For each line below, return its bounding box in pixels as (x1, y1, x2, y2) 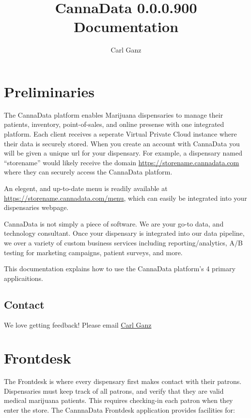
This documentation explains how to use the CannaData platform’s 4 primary (4, 263, 235, 274)
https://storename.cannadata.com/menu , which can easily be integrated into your (4, 192, 247, 203)
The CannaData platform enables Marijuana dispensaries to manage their (4, 109, 223, 120)
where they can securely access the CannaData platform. (4, 167, 173, 177)
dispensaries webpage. (4, 202, 69, 212)
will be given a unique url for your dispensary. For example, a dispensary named (4, 148, 242, 158)
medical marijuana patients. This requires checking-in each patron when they (4, 395, 233, 405)
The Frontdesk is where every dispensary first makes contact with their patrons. (4, 376, 242, 386)
